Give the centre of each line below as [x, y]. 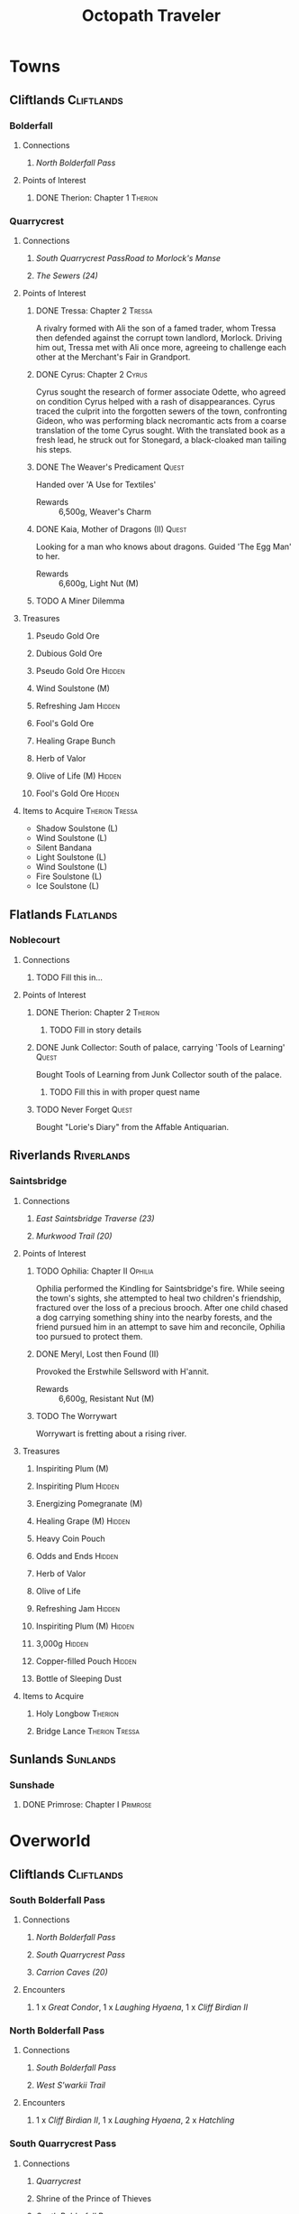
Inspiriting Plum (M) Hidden [85, 1626]
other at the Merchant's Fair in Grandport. [113, 357]
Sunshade [32, 1785]
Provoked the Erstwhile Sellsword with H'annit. [122, 1371]
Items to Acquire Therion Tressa [80, 811]
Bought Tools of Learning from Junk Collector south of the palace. [159, 1074]
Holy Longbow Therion [77, 1714]
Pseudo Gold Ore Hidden [80, 671]
